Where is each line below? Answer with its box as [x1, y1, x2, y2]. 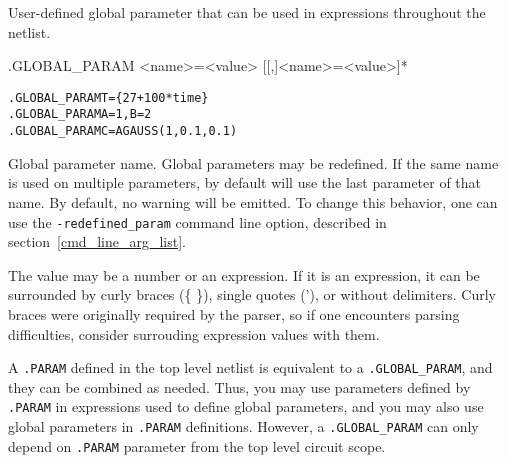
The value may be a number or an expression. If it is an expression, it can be [8, 264, 480, 285]
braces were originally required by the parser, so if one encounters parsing [8, 303, 460, 324]
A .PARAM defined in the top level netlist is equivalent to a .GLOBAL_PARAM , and [8, 357, 493, 378]
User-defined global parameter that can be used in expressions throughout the [8, 2, 486, 22]
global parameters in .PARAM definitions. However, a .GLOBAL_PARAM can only [8, 416, 479, 437]
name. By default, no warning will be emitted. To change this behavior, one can [8, 191, 498, 212]
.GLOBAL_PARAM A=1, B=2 [8, 107, 152, 122]
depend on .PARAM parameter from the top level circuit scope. [8, 435, 386, 456]
